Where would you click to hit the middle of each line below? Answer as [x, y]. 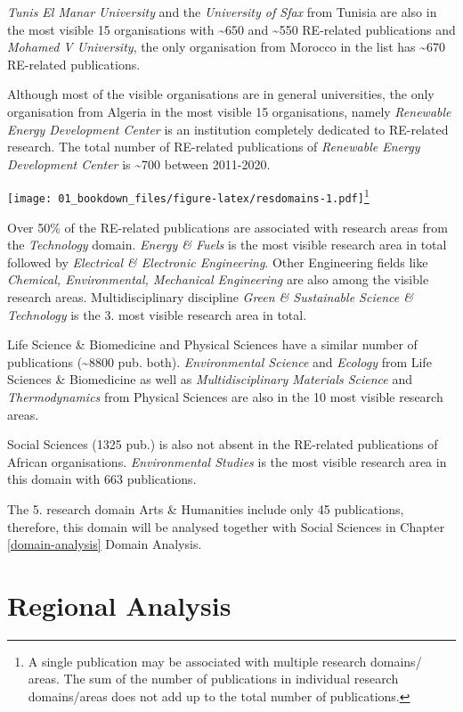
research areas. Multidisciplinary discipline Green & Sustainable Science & [210, 297]
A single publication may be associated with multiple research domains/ [225, 661]
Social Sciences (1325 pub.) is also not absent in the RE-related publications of [223, 444]
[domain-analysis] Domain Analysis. [105, 544]
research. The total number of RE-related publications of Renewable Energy [214, 147]
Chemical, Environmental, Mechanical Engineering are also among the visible [218, 279]
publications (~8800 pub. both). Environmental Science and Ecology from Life [219, 361]
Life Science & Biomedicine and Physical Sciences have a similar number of [212, 344]
